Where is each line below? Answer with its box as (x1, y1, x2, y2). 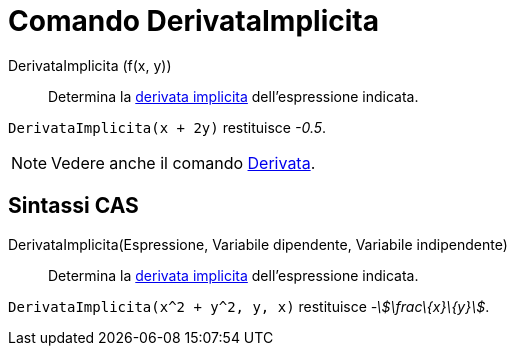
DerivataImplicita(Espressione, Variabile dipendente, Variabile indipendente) (8, 235, 508, 253)
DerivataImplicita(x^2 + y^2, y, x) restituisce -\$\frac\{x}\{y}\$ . (8, 297, 490, 315)
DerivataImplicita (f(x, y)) (8, 56, 172, 74)
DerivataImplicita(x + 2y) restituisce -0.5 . (8, 118, 327, 136)
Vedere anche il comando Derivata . (51, 152, 316, 173)
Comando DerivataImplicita (8, 4, 379, 38)
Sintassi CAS (8, 193, 139, 219)
